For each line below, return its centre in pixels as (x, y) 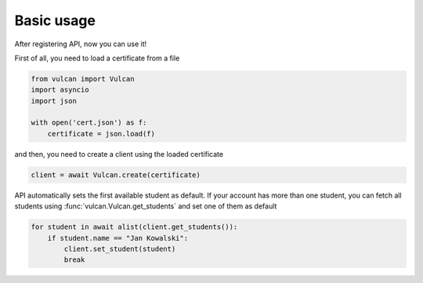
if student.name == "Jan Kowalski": (117, 238)
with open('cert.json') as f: (89, 123)
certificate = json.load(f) (101, 134)
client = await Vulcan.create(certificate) (116, 175)
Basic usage (55, 20)
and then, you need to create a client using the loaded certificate (119, 154)
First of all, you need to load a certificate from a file (97, 58)
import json (54, 101)
